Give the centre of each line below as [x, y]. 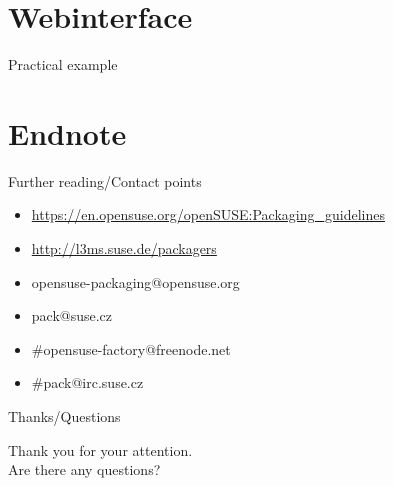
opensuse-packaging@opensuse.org [135, 281]
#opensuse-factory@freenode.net [131, 348]
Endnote [67, 132]
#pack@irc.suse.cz [87, 382]
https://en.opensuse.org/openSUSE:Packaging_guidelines [208, 214]
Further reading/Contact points [105, 180]
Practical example [63, 64]
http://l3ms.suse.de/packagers [124, 248]
